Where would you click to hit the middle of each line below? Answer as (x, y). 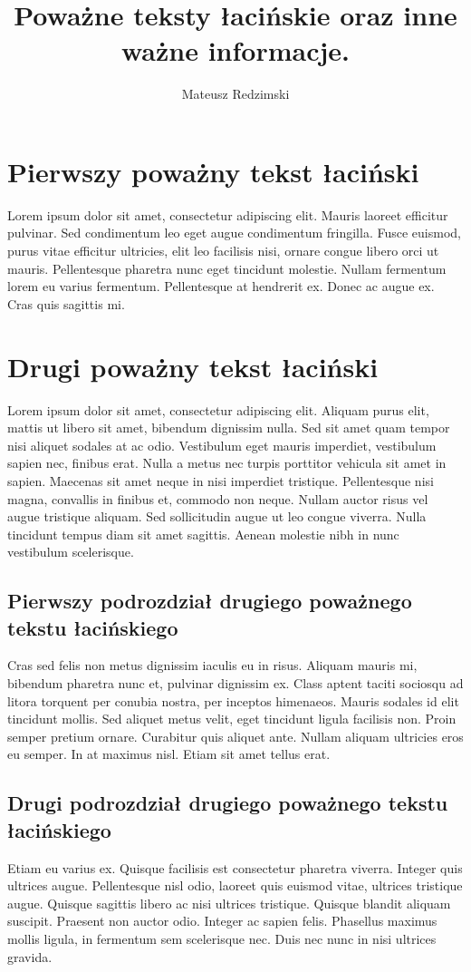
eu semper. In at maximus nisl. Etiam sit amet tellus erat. (169, 754)
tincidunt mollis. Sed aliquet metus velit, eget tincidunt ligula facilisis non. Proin (232, 719)
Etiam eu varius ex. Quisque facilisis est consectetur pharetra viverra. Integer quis (235, 867)
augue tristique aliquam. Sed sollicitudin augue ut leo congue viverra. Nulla (217, 516)
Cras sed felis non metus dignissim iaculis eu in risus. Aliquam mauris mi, (212, 665)
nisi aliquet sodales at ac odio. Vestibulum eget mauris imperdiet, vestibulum (222, 445)
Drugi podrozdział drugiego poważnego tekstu (228, 803)
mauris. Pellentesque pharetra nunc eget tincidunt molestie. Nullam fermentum (227, 268)
